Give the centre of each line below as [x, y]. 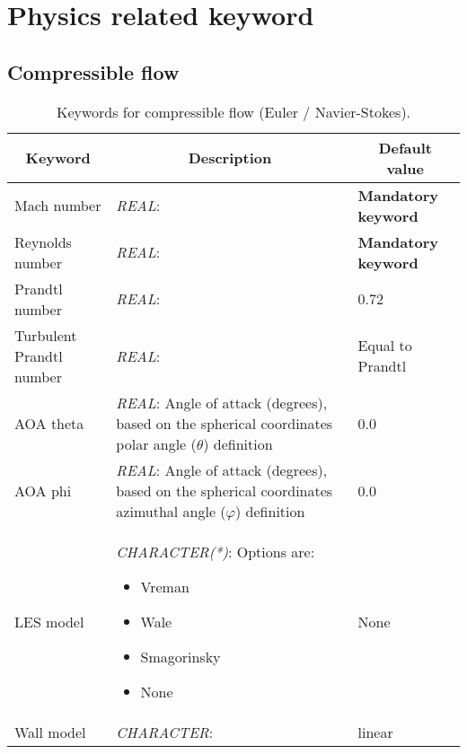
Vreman [165, 586]
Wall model [50, 732]
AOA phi [43, 490]
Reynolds [43, 241]
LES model [49, 621]
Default [405, 147]
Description [230, 158]
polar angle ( [156, 443]
